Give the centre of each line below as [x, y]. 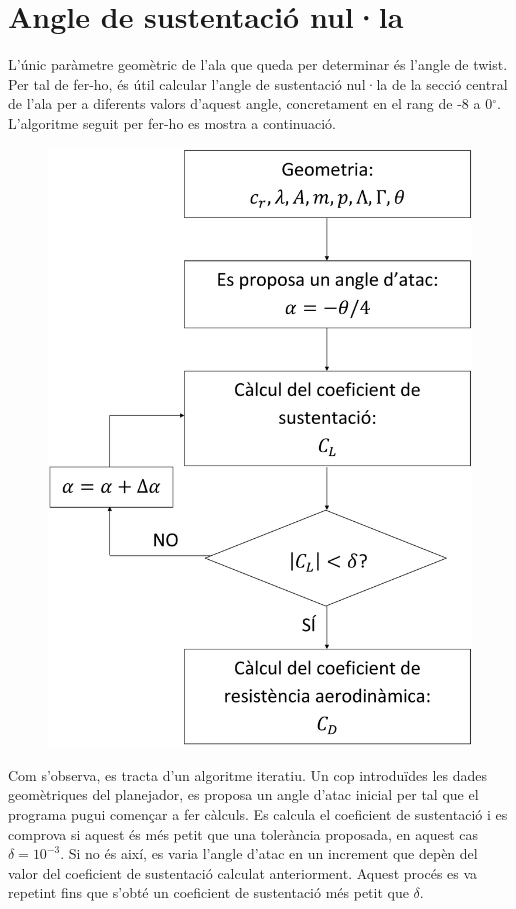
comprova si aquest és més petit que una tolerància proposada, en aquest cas [243, 833]
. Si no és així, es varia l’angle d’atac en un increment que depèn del [269, 853]
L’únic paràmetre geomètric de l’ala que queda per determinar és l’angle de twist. [258, 64]
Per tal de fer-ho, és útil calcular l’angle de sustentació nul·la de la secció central [258, 83]
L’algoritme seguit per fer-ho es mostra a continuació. [172, 122]
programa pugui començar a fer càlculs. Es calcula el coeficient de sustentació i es [258, 813]
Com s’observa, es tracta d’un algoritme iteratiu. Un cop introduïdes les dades [247, 774]
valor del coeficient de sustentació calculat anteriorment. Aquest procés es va [243, 872]
